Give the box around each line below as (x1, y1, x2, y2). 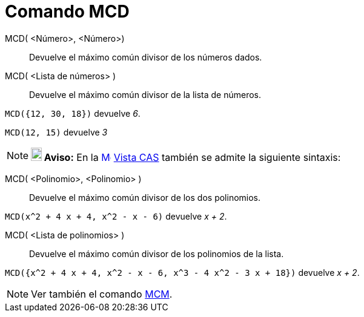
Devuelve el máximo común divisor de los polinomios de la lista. (29, 248, 284, 259)
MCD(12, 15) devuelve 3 (5, 126, 108, 137)
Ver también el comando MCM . (31, 287, 173, 300)
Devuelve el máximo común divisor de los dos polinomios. (29, 192, 261, 203)
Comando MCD (5, 1, 130, 22)
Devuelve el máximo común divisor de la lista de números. (29, 89, 262, 100)
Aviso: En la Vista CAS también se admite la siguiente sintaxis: (44, 151, 341, 163)
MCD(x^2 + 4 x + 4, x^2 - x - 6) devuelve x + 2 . (5, 211, 227, 221)
